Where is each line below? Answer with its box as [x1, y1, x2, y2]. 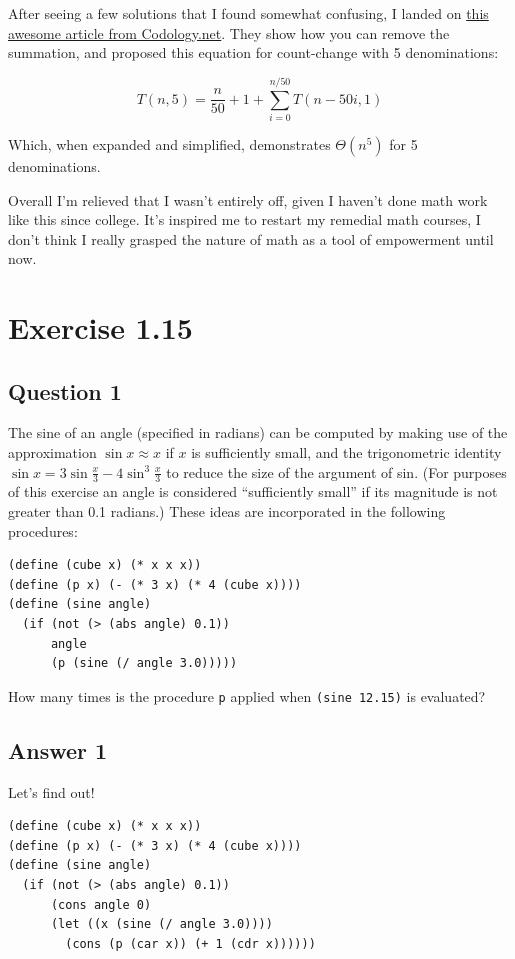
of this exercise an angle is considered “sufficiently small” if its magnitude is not [8, 481, 498, 502]
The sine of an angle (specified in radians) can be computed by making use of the [8, 422, 508, 443]
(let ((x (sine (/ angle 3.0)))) [50, 917, 273, 932]
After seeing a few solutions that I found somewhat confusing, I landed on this [8, 3, 489, 23]
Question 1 [8, 375, 122, 406]
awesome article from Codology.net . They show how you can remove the [8, 22, 450, 43]
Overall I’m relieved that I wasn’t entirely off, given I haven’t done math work [8, 189, 488, 210]
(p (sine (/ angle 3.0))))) [50, 656, 238, 671]
